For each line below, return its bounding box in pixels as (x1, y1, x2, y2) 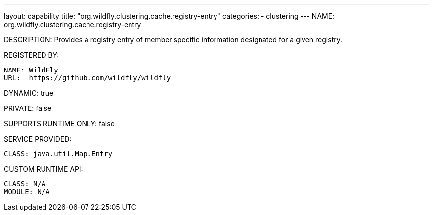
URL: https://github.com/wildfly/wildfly (4, 74, 171, 82)
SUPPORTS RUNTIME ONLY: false (4, 119, 115, 128)
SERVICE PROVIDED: (4, 135, 72, 143)
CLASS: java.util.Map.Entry (4, 150, 113, 158)
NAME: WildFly (4, 66, 58, 74)
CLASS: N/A (4, 180, 46, 188)
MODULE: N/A (4, 188, 50, 196)
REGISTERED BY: (4, 51, 59, 59)
